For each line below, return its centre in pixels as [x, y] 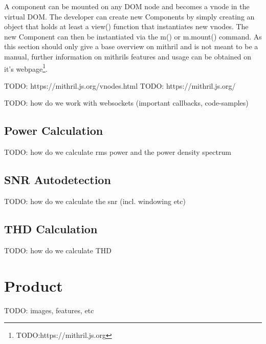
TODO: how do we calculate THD [58, 250]
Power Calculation [54, 130]
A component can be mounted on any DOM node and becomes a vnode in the [127, 6]
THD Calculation [51, 228]
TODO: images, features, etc [49, 310]
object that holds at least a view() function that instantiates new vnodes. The [126, 26]
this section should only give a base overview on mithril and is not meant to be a [131, 46]
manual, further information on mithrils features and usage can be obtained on [128, 56]
